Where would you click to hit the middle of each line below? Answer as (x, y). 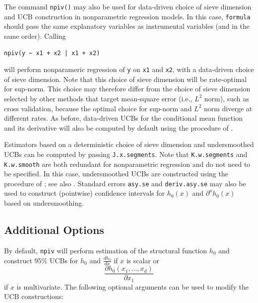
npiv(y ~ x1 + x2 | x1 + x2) (52, 53)
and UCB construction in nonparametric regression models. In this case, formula (127, 16)
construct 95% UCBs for (41, 260)
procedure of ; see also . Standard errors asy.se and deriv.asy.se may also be (125, 183)
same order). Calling (35, 36)
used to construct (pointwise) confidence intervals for (84, 193)
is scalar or (143, 260)
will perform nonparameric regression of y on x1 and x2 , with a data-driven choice (129, 69)
